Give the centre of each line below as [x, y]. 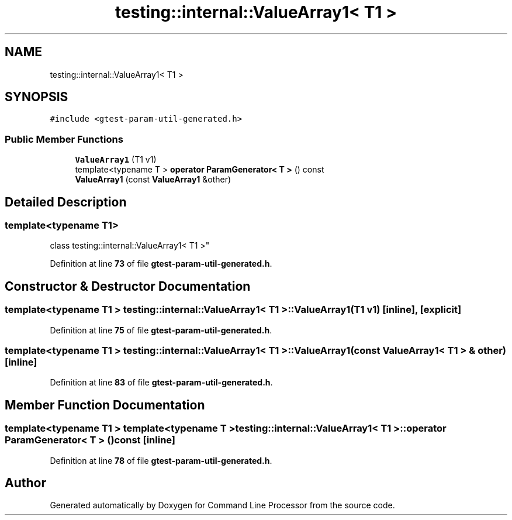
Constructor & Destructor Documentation [128, 286]
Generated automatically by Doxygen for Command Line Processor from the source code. [222, 505]
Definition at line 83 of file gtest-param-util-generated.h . [161, 383]
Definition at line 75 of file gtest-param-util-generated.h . [161, 330]
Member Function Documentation [105, 405]
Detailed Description [66, 202]
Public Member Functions [64, 139]
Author [25, 483]
